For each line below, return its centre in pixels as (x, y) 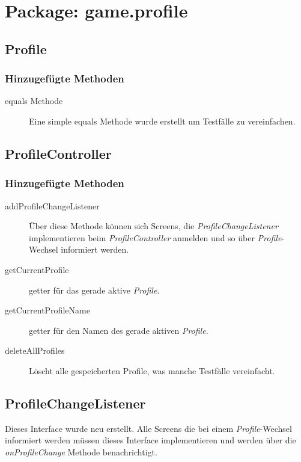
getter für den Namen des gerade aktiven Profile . (119, 330)
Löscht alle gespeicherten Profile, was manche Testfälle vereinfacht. (152, 370)
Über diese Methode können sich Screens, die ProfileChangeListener (154, 226)
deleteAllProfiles (35, 350)
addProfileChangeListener (52, 205)
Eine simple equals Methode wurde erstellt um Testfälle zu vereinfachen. (162, 121)
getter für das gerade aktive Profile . (94, 290)
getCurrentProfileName (47, 310)
